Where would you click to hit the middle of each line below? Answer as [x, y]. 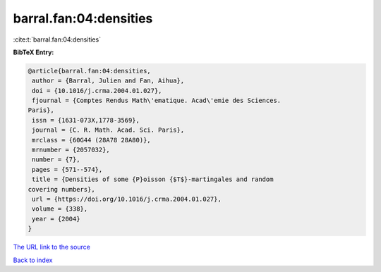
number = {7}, [56, 160]
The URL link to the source [52, 247]
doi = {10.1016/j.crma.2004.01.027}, [97, 91]
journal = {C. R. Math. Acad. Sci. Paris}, [108, 130]
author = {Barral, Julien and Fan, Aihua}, [108, 81]
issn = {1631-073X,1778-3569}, [86, 120]
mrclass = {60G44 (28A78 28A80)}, [91, 140]
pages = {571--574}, [67, 169]
